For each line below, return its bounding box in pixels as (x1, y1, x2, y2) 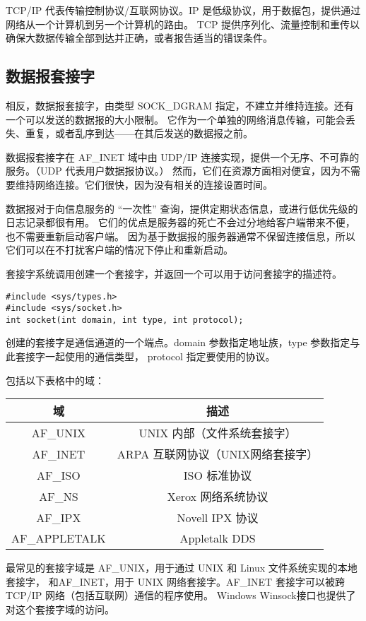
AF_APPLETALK (11, 530, 106, 547)
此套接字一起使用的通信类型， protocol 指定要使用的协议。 (6, 349, 276, 364)
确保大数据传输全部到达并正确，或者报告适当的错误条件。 (6, 30, 273, 45)
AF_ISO (37, 466, 81, 483)
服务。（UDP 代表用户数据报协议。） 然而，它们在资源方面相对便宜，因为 (6, 163, 341, 178)
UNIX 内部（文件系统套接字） (138, 425, 297, 442)
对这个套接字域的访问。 (6, 602, 114, 617)
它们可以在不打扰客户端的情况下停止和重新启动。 (6, 242, 233, 257)
